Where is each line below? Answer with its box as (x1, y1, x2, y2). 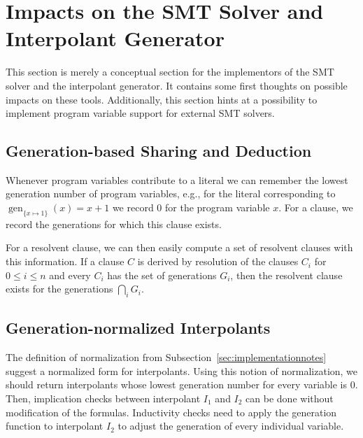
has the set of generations (107, 267, 217, 282)
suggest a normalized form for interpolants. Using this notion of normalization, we (6, 363, 358, 378)
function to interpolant (6, 418, 104, 433)
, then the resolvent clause (230, 267, 343, 282)
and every (49, 267, 91, 282)
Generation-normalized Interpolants (6, 317, 271, 339)
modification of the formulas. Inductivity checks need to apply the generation (6, 404, 337, 419)
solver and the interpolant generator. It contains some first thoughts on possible (6, 78, 348, 92)
